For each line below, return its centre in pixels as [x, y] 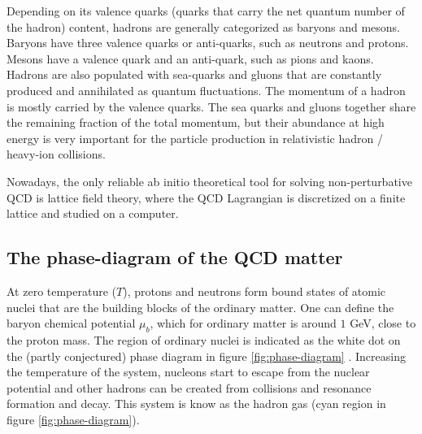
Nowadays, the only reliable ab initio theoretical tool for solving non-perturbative [209, 181]
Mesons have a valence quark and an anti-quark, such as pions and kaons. [190, 58]
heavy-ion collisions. [56, 154]
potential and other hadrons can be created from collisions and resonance [189, 387]
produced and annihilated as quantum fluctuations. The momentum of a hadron [206, 90]
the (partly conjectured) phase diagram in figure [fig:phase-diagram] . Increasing [206, 356]
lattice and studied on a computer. [93, 213]
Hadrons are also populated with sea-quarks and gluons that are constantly [194, 74]
